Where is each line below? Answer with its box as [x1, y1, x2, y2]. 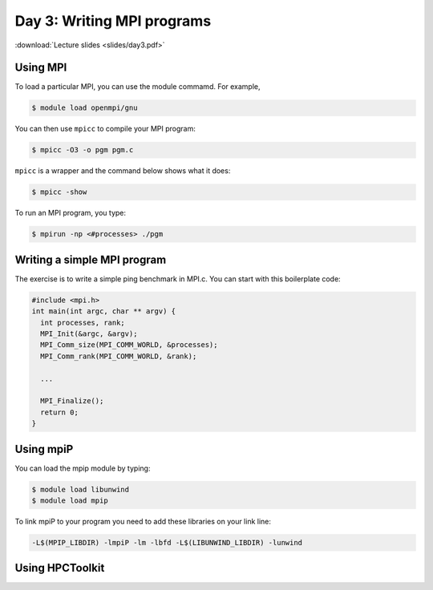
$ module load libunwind [31, 485, 130, 494]
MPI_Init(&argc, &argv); [40, 329, 138, 338]
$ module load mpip [31, 496, 108, 505]
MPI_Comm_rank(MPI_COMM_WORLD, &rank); [40, 351, 197, 361]
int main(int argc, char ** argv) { [31, 307, 176, 316]
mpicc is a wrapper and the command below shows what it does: [14, 166, 231, 176]
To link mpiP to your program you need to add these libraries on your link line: [14, 516, 272, 526]
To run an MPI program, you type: [14, 208, 127, 218]
